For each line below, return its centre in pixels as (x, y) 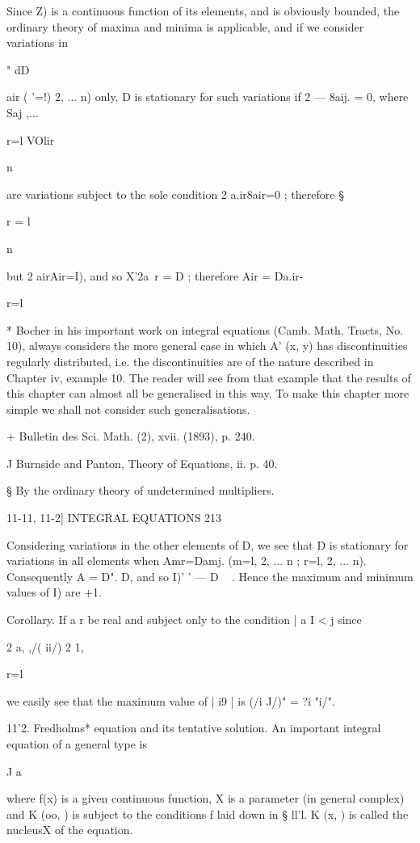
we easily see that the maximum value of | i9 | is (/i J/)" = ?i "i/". (171, 700)
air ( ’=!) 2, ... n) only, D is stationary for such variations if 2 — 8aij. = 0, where (208, 97)
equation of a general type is (77, 744)
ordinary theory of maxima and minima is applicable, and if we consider (185, 26)
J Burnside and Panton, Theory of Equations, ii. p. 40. (142, 463)
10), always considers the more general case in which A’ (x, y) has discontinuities (207, 346)
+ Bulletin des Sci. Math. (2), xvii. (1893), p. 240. (131, 436)
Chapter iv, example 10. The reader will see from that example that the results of (209, 377)
